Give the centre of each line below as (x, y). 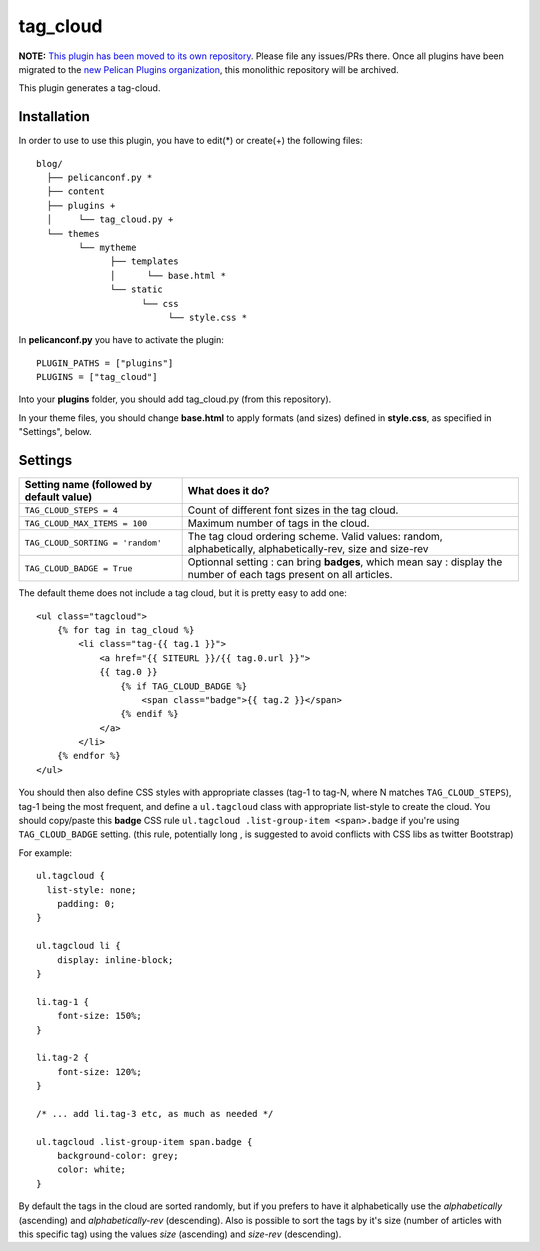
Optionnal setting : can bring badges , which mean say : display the (345, 562)
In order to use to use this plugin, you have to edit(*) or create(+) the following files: (190, 141)
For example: (45, 852)
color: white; (91, 1169)
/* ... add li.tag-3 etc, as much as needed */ (155, 1113)
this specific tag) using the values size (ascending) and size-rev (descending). (180, 1234)
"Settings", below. (55, 432)
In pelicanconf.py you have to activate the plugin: (121, 340)
